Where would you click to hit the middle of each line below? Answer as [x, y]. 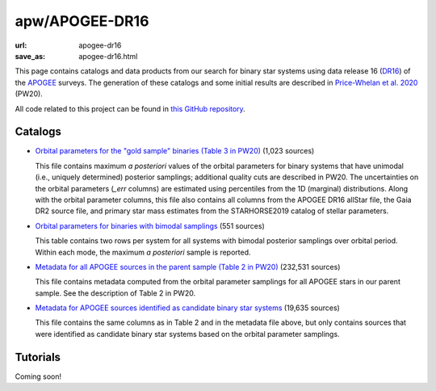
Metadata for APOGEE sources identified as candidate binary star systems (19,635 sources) [188, 308]
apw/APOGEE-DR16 [82, 21]
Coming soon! [38, 376]
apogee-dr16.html [108, 56]
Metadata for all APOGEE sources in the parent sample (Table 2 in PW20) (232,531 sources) [188, 267]
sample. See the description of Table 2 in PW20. [115, 293]
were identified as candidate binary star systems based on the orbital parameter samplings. [187, 334]
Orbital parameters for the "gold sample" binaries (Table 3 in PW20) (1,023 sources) [175, 151]
